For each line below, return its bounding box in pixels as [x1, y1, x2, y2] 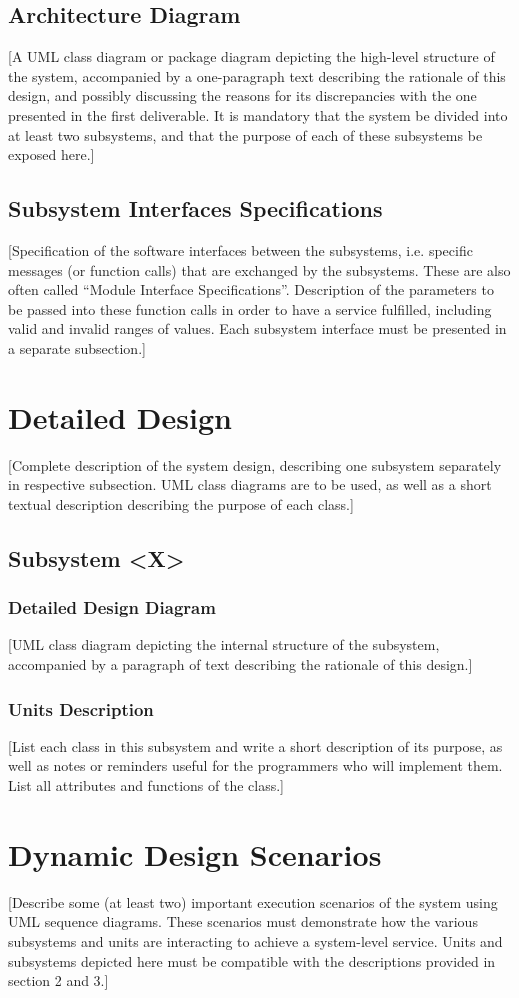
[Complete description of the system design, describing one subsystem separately [8, 454, 502, 475]
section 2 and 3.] [8, 970, 109, 991]
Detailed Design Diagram [8, 595, 216, 620]
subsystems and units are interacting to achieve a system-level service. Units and [8, 930, 503, 951]
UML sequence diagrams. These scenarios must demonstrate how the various [8, 911, 478, 932]
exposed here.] [8, 144, 95, 165]
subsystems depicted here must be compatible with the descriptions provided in [8, 950, 496, 971]
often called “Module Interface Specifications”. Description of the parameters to [8, 279, 494, 300]
